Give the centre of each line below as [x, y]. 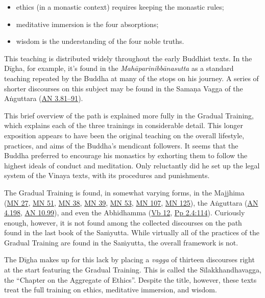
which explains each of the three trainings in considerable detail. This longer [124, 125]
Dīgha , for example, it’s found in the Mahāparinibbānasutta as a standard [119, 68]
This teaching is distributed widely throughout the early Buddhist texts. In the [128, 58]
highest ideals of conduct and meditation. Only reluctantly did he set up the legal [132, 165]
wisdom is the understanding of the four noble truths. [100, 41]
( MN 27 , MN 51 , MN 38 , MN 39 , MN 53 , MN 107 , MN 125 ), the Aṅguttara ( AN [131, 202]
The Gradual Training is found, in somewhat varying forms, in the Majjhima [124, 192]
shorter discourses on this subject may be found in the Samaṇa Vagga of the [124, 88]
